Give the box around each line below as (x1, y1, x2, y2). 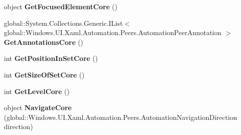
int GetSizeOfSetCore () (4, 69, 85, 79)
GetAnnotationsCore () (4, 37, 83, 47)
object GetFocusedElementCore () (4, 1, 118, 11)
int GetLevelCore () (4, 86, 70, 96)
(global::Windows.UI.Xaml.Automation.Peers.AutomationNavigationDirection (4, 112, 237, 122)
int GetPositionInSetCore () (4, 53, 98, 63)
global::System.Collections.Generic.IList (4, 18, 123, 28)
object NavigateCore (4, 102, 72, 113)
